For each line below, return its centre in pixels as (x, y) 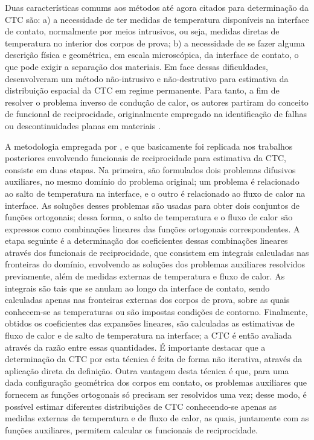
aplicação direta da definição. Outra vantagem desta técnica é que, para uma (147, 370)
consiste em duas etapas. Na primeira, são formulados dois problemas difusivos (150, 169)
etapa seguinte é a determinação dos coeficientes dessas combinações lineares (146, 241)
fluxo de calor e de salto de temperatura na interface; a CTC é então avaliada (149, 335)
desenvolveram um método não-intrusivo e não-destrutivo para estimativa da (147, 78)
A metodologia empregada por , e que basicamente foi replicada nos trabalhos (149, 146)
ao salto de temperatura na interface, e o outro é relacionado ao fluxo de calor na (155, 193)
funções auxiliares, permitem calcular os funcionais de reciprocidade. (131, 429)
